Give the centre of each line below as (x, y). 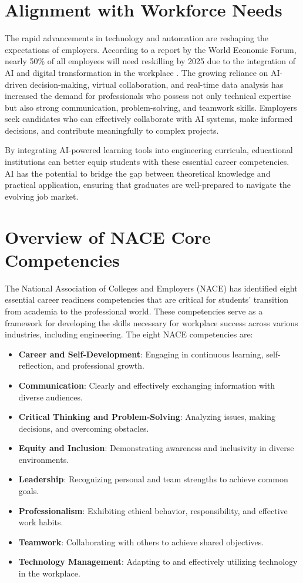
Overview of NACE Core (108, 236)
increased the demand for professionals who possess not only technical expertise (148, 96)
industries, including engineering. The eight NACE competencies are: (129, 334)
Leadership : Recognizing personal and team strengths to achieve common (153, 479)
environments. (44, 459)
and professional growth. (100, 365)
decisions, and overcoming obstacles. (84, 428)
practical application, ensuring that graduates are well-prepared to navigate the (148, 185)
